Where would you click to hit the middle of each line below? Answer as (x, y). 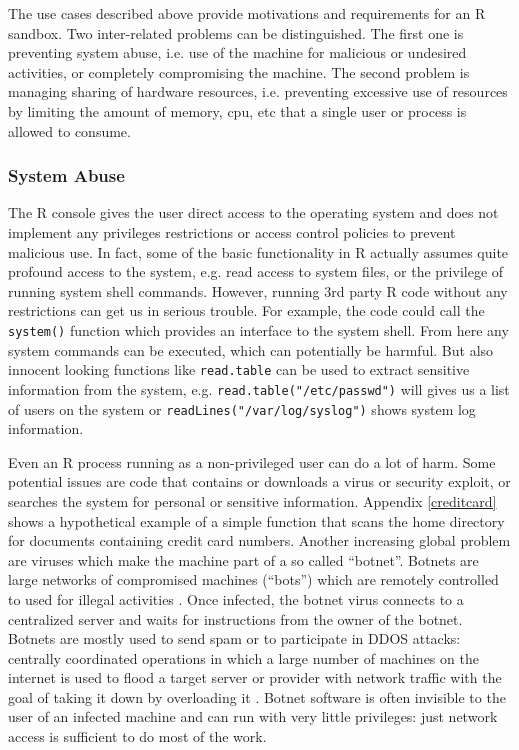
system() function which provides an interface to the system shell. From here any (258, 329)
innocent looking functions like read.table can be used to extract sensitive (239, 369)
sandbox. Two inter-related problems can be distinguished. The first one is (236, 32)
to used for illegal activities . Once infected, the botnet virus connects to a (236, 598)
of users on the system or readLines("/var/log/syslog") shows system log (242, 408)
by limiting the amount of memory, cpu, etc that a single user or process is (237, 110)
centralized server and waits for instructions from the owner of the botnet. (235, 618)
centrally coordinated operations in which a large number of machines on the (243, 657)
